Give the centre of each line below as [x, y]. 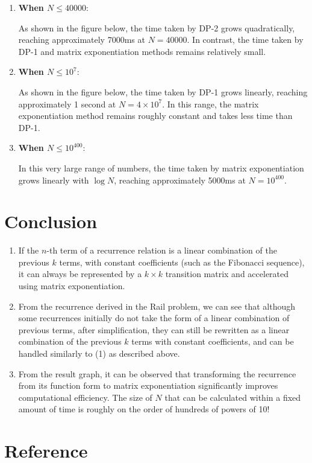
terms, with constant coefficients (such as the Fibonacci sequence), [182, 262]
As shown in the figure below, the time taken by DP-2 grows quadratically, [157, 27]
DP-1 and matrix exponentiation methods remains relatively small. [142, 51]
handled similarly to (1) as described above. [99, 353]
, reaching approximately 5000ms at [180, 180]
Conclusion [51, 221]
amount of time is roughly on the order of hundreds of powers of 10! [144, 409]
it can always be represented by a [80, 274]
